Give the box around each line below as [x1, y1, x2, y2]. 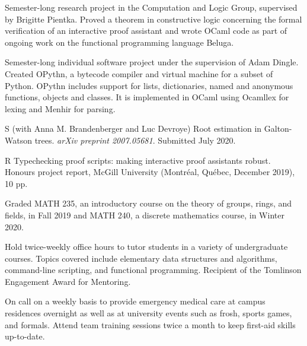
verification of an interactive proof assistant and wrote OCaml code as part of [5, 24, 287, 37]
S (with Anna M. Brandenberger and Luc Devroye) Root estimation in [5, 122, 262, 135]
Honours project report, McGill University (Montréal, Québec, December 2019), [5, 166, 295, 178]
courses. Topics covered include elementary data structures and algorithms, [5, 252, 277, 264]
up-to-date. [5, 330, 45, 342]
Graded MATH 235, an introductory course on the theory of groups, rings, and [5, 197, 292, 209]
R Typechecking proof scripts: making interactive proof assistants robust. [5, 154, 271, 166]
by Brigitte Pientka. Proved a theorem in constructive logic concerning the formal [5, 12, 302, 25]
